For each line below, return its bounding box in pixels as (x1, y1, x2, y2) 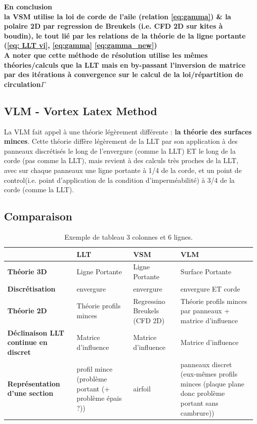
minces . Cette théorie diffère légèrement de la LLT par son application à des (4, 136, 238, 146)
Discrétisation (7, 283, 55, 294)
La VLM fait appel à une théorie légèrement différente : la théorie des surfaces (4, 126, 252, 136)
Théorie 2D (7, 305, 47, 316)
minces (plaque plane (180, 378, 245, 388)
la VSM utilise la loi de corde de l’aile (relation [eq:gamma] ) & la (4, 11, 231, 21)
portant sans (180, 398, 218, 408)
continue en (7, 337, 47, 347)
